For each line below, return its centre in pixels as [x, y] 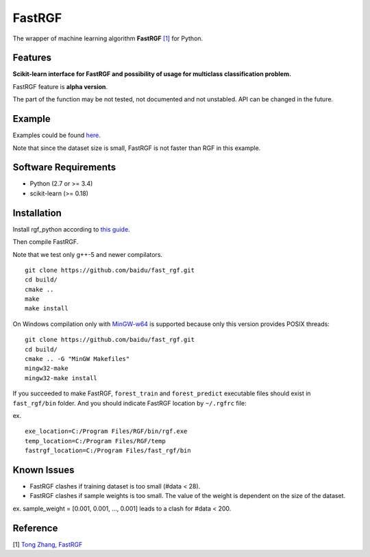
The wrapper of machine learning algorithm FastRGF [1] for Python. [108, 38]
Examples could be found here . [57, 135]
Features [32, 58]
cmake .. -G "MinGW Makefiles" [77, 359]
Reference [35, 528]
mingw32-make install [61, 378]
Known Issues [44, 470]
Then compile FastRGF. [46, 242]
